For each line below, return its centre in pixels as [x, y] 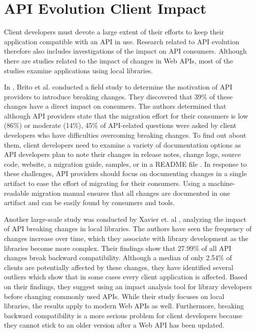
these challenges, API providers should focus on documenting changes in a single [126, 173]
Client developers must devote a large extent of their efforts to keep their [114, 32]
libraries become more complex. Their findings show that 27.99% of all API [118, 248]
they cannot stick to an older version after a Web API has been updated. [114, 325]
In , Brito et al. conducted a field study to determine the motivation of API [118, 87]
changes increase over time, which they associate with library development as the [126, 238]
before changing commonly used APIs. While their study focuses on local [114, 296]
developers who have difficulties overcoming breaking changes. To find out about [125, 135]
